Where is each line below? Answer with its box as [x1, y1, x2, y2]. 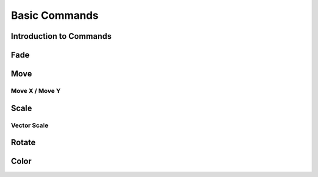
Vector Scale [11, 121, 49, 129]
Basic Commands [11, 9, 99, 22]
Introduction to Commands [11, 31, 112, 41]
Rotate [11, 138, 36, 148]
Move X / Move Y [11, 86, 61, 95]
